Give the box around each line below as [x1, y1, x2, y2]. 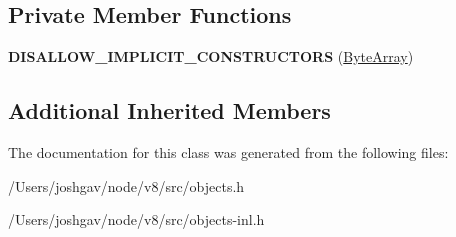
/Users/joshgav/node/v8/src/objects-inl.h [8, 209, 265, 230]
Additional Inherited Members [8, 95, 331, 126]
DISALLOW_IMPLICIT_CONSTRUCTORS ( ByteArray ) [8, 46, 414, 67]
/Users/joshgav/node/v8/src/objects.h [8, 175, 245, 196]
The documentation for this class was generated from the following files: [8, 142, 449, 162]
